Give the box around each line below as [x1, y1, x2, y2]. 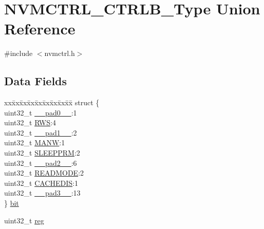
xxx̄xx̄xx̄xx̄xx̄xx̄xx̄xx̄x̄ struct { [4, 97, 100, 108]
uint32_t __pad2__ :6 [4, 157, 77, 168]
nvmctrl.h [44, 48, 75, 59]
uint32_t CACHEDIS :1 [4, 177, 78, 188]
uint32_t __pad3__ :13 [4, 187, 81, 198]
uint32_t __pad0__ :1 [4, 107, 77, 118]
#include [4, 48, 33, 59]
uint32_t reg [4, 215, 44, 225]
